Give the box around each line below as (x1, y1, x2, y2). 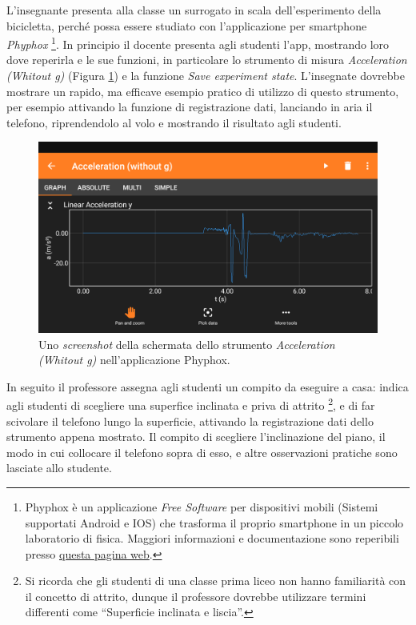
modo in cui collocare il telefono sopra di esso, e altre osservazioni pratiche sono (6, 443, 398, 460)
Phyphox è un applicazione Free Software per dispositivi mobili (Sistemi (25, 498, 378, 515)
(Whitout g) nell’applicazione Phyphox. (38, 351, 230, 368)
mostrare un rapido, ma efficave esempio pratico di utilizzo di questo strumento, (6, 82, 399, 99)
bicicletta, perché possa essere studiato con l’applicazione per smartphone (6, 17, 367, 34)
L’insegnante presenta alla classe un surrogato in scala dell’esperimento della (6, 2, 382, 18)
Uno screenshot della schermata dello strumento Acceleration (38, 335, 335, 352)
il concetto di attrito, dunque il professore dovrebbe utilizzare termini (25, 587, 366, 604)
